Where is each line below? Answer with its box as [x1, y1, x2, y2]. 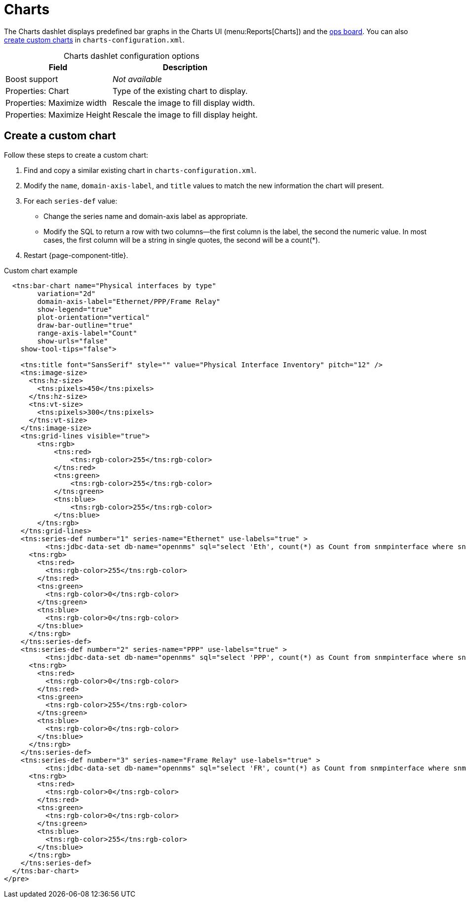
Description [162, 62, 208, 72]
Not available [112, 74, 162, 84]
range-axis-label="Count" [37, 329, 137, 337]
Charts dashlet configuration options [63, 50, 199, 61]
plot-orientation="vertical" [37, 313, 150, 321]
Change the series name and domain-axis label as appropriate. [43, 212, 248, 220]
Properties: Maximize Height [5, 109, 111, 120]
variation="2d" [37, 289, 96, 298]
